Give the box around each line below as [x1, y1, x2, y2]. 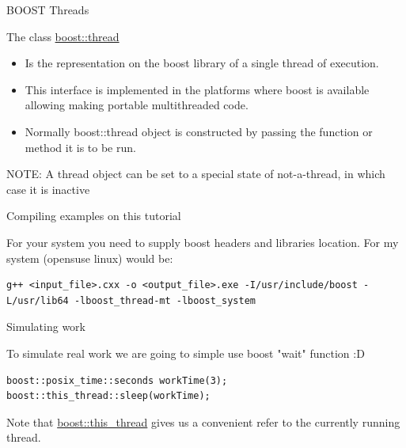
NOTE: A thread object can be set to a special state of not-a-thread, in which [6, 165, 385, 182]
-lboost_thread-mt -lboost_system [74, 294, 256, 306]
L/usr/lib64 [6, 294, 69, 306]
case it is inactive [6, 180, 90, 197]
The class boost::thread [6, 28, 120, 44]
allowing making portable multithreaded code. [25, 97, 249, 113]
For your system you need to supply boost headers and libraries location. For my [6, 233, 399, 250]
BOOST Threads [6, 2, 89, 17]
